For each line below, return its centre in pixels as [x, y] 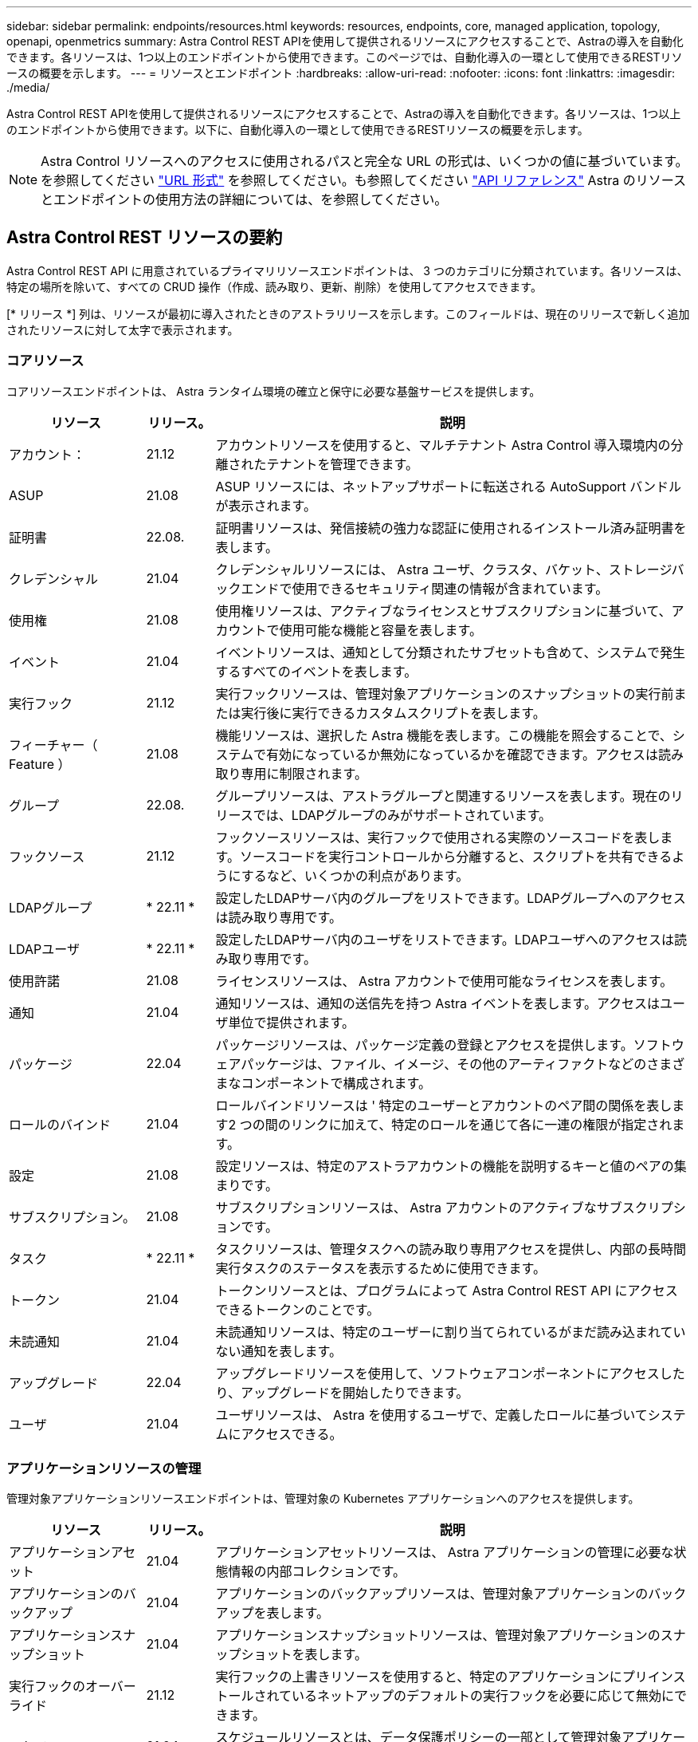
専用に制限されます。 [304, 773]
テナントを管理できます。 [342, 464]
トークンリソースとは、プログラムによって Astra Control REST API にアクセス [447, 1290]
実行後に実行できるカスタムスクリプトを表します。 [393, 713]
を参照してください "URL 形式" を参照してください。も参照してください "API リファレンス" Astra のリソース [363, 180]
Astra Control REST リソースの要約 [145, 238]
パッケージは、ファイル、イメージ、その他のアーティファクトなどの [444, 1064]
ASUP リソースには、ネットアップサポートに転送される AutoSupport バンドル [449, 486]
